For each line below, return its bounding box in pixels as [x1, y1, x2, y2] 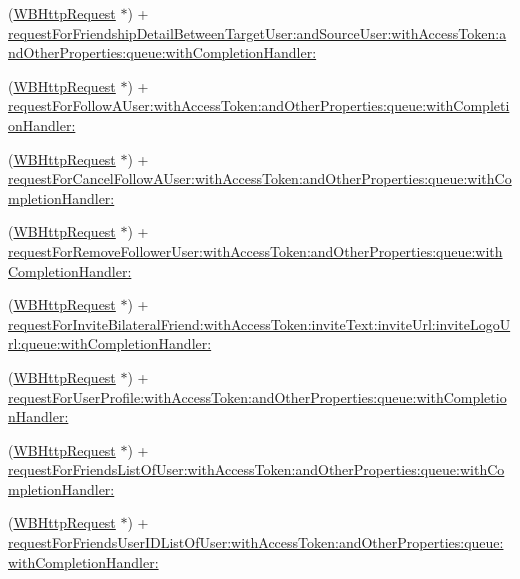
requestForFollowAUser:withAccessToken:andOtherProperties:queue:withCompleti [8, 95, 510, 116]
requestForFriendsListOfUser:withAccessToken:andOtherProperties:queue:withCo [8, 459, 505, 480]
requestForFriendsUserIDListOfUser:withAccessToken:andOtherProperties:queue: [8, 532, 504, 553]
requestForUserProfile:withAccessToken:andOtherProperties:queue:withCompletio [8, 386, 507, 407]
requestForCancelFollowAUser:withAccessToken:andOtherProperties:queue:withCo [8, 168, 512, 189]
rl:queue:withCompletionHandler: [8, 333, 212, 354]
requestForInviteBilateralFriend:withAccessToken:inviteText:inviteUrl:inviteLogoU [8, 313, 511, 334]
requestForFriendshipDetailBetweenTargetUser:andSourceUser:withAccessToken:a [8, 22, 507, 43]
